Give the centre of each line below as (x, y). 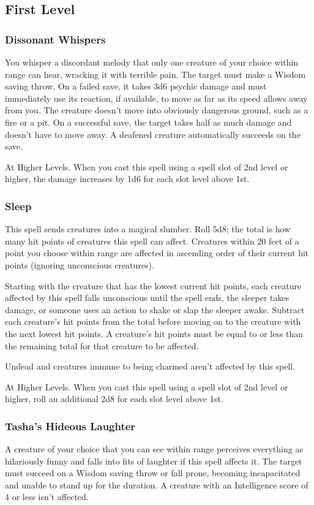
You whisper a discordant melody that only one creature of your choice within (152, 62)
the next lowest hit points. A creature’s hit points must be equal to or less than (154, 333)
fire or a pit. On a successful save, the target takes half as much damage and (148, 122)
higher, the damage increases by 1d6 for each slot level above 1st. (127, 179)
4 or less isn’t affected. (47, 497)
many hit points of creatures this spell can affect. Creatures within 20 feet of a (152, 241)
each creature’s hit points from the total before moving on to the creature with (153, 321)
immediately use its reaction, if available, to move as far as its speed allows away (156, 98)
